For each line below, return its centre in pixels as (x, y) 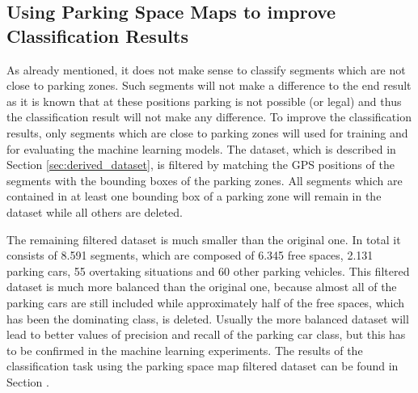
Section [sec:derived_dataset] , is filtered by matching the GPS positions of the (201, 165)
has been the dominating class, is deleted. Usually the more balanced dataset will (208, 318)
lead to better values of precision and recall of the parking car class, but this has (206, 334)
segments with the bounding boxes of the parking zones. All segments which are (205, 180)
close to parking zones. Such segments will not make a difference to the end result (209, 85)
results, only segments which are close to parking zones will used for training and (207, 132)
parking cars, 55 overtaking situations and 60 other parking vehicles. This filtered (208, 270)
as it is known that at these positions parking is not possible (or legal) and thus (204, 101)
